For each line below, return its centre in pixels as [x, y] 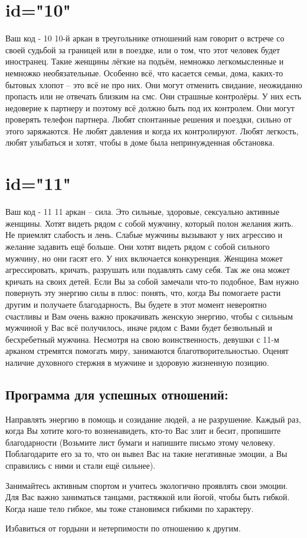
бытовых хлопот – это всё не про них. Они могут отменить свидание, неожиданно [154, 84]
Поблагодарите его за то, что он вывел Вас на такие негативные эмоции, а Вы [146, 454]
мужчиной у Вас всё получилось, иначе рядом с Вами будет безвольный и [139, 328]
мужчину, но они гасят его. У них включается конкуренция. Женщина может [144, 258]
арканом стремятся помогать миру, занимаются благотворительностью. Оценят [147, 351]
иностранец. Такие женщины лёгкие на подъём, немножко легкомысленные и [145, 61]
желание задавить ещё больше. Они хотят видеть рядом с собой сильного [138, 246]
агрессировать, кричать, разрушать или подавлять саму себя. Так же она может [148, 270]
